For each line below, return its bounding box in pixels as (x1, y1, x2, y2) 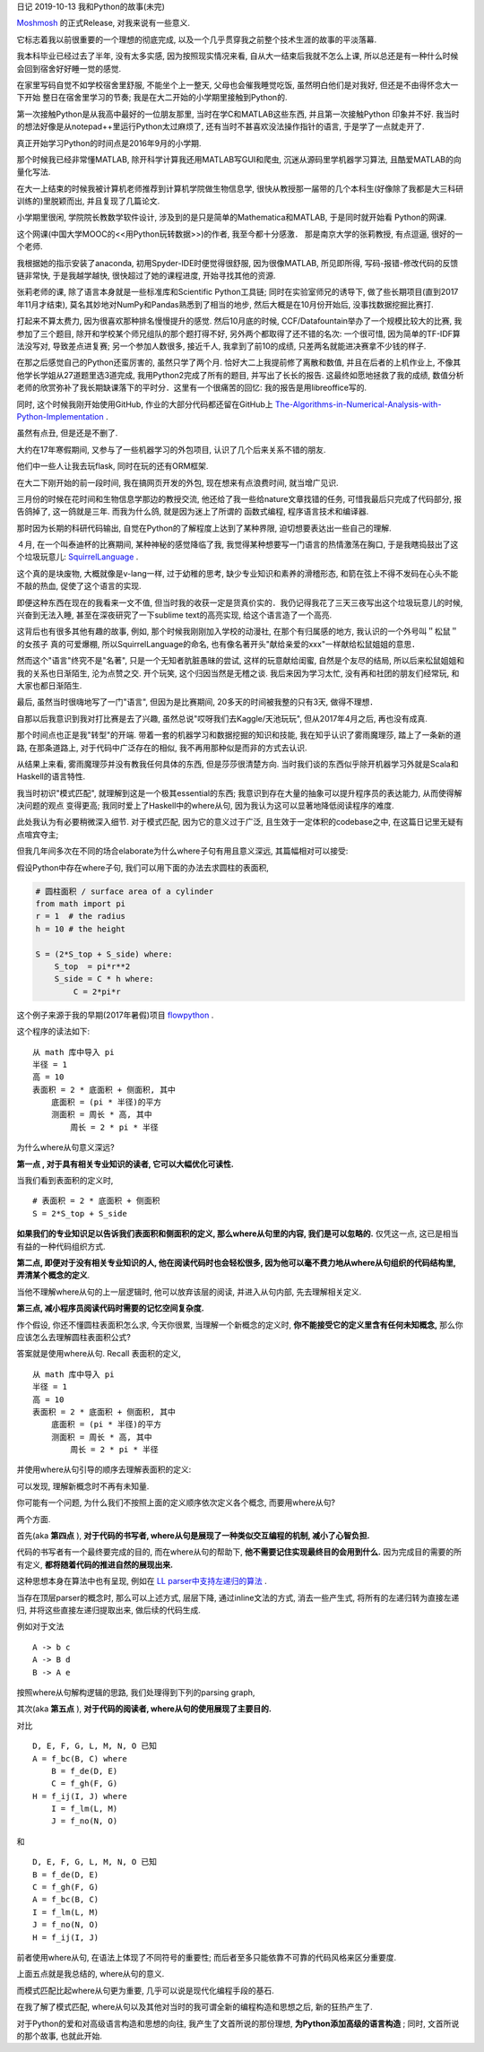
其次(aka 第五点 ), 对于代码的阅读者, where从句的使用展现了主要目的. (16, 1703, 272, 1714)
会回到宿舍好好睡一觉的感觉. (16, 63, 122, 74)
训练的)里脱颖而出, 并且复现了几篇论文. (16, 195, 160, 206)
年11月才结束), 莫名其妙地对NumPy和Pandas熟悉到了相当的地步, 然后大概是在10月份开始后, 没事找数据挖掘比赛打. (16, 299, 434, 309)
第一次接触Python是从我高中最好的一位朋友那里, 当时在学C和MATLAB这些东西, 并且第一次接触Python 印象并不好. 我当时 (16, 108, 461, 119)
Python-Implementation (16, 411, 104, 421)
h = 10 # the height (35, 923, 125, 934)
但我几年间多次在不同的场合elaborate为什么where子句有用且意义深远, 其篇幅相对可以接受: (16, 845, 349, 856)
